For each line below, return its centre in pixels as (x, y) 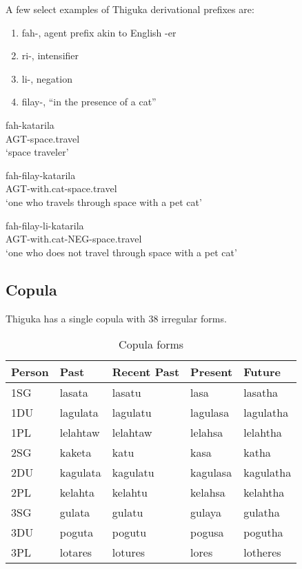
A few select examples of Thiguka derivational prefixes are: (130, 9)
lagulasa (210, 413)
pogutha (263, 532)
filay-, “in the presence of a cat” (89, 102)
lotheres (262, 552)
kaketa (75, 453)
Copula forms (151, 344)
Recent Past (146, 372)
